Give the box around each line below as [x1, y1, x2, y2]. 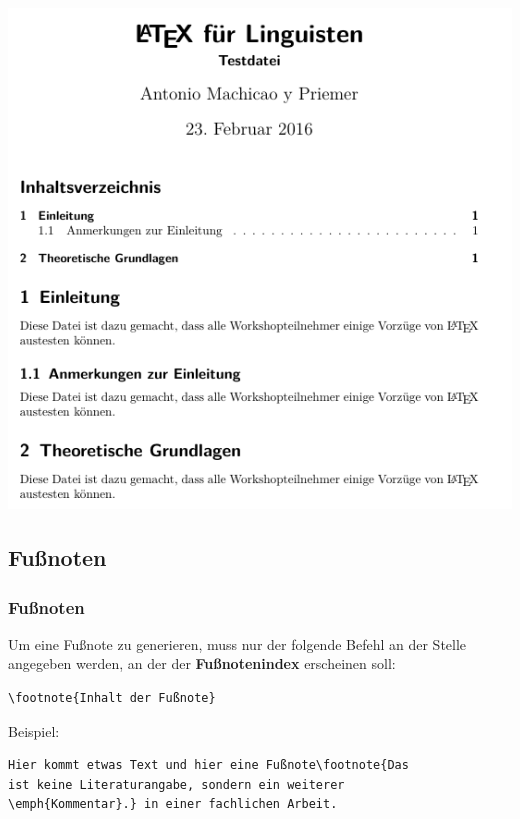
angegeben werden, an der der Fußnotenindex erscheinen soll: [8, 653, 396, 674]
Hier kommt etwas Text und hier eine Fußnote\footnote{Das [8, 758, 409, 773]
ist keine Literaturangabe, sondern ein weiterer [8, 777, 345, 792]
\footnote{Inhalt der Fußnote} [8, 691, 216, 705]
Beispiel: [8, 720, 60, 741]
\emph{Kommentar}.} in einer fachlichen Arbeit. [8, 797, 338, 812]
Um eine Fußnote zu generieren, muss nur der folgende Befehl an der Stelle [8, 633, 467, 654]
